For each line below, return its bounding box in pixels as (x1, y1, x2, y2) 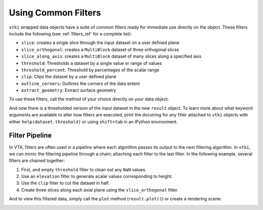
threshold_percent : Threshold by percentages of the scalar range (21, 67, 160, 73)
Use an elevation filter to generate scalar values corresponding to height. (21, 174, 173, 179)
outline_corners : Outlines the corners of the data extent (21, 81, 140, 86)
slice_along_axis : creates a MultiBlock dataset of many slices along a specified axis (21, 53, 202, 59)
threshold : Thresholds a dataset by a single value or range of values (21, 60, 162, 66)
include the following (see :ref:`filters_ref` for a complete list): (9, 31, 132, 36)
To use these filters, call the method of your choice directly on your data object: (9, 96, 169, 102)
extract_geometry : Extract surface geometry (21, 87, 116, 93)
